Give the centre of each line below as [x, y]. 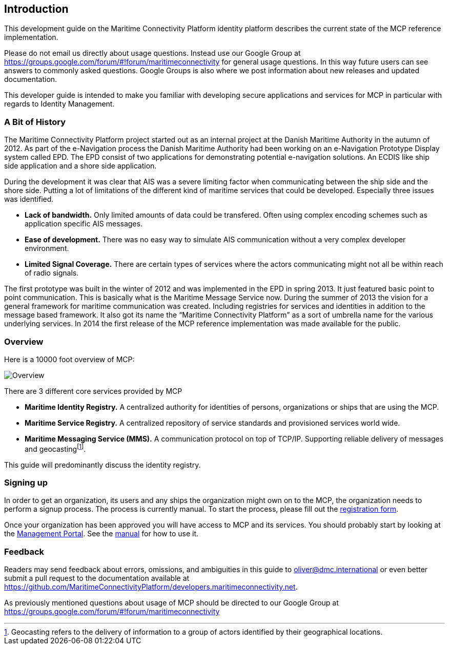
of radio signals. [52, 273]
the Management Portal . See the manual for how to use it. [101, 534]
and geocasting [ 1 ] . [55, 448]
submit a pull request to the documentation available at [97, 578]
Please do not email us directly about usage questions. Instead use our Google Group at [152, 53]
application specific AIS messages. [84, 224]
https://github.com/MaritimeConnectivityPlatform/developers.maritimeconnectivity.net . [151, 587]
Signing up [26, 482]
